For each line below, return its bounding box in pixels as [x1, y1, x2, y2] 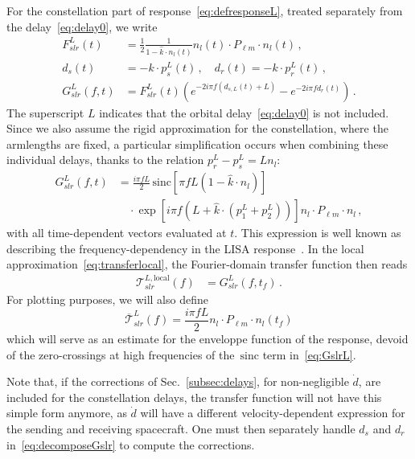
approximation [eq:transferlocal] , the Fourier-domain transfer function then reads [6, 256, 408, 273]
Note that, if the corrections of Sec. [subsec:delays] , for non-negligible [6, 373, 349, 390]
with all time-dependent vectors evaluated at [6, 224, 227, 241]
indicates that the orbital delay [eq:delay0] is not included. [99, 104, 389, 121]
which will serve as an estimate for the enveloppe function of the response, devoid [6, 330, 409, 346]
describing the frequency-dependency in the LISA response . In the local [6, 240, 364, 256]
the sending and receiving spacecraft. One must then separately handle [6, 420, 355, 436]
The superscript [6, 104, 84, 121]
